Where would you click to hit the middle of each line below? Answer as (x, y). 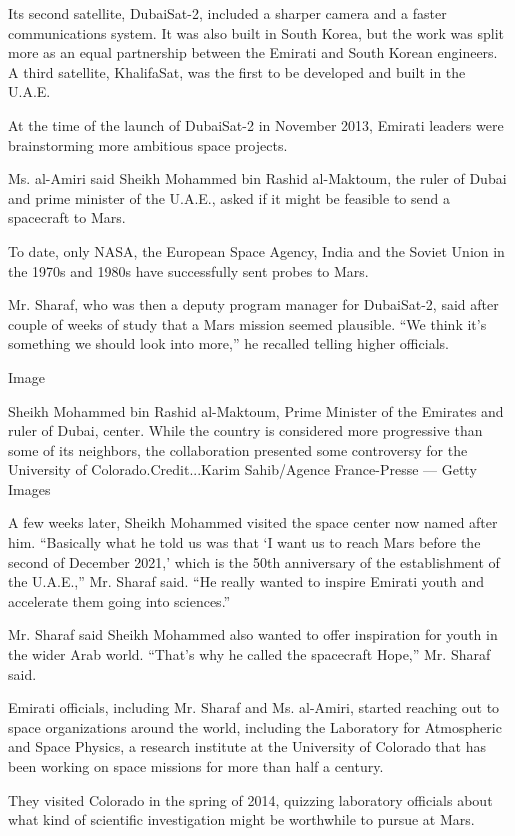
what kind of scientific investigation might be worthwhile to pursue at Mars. (241, 819)
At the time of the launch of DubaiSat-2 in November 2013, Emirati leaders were (256, 124)
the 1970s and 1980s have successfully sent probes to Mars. (188, 270)
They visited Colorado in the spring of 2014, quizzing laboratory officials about (250, 799)
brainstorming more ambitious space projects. (148, 144)
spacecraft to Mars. (67, 217)
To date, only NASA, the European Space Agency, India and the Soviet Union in (256, 250)
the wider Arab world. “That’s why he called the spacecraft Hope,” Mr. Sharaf (249, 654)
